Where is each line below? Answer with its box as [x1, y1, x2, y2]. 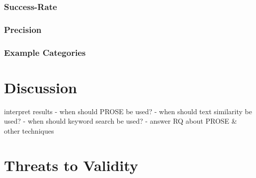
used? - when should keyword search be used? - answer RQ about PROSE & [4, 116, 237, 126]
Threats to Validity [4, 155, 138, 175]
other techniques [4, 125, 54, 136]
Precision [4, 23, 42, 35]
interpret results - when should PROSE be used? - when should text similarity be [4, 106, 252, 116]
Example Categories [4, 46, 86, 58]
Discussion [4, 77, 77, 97]
